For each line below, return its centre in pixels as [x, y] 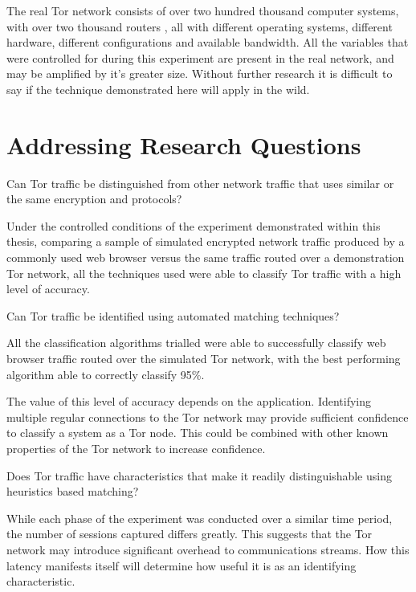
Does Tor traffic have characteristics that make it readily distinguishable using [199, 475]
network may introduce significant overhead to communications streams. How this [208, 549]
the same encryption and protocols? [94, 199]
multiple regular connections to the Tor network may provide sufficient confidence [208, 416]
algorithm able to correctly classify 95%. [106, 374]
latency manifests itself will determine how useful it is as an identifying [181, 565]
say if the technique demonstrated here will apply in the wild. [158, 89]
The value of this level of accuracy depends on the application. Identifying [189, 401]
